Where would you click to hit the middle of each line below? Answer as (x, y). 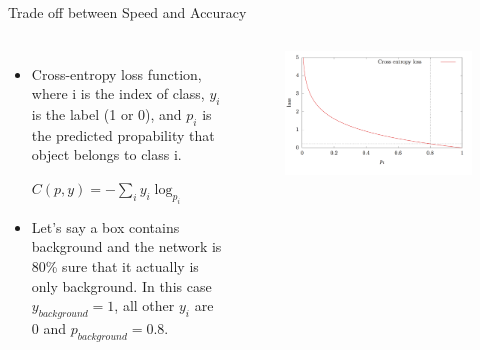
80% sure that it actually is (115, 265)
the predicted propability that (123, 134)
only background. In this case (121, 285)
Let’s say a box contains (105, 226)
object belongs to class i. (106, 154)
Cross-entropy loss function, (116, 73)
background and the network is (126, 246)
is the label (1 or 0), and (106, 113)
